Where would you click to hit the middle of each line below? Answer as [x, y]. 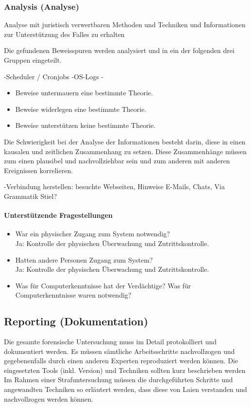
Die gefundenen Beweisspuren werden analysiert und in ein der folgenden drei [119, 50]
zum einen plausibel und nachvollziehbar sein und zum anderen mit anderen [117, 161]
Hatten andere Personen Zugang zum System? [84, 259]
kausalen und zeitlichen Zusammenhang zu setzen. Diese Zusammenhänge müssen [125, 151]
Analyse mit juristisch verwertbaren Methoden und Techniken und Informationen [125, 25]
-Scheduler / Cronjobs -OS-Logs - [54, 76]
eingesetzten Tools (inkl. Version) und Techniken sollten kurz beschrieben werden [125, 370]
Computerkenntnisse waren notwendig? [73, 295]
